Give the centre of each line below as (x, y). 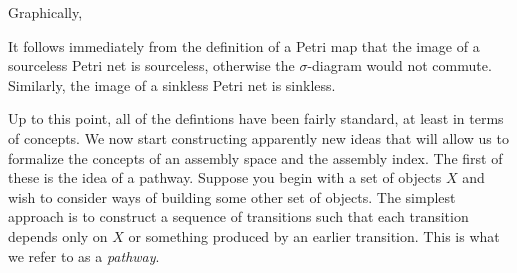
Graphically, (45, 12)
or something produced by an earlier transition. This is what (314, 235)
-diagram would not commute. (399, 65)
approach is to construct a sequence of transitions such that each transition (238, 216)
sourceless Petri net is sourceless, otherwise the (151, 65)
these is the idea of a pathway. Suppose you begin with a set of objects (225, 177)
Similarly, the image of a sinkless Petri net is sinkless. (172, 84)
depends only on (58, 235)
